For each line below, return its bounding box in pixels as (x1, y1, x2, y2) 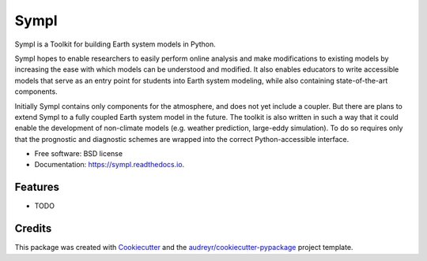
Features (14, 181, 59, 194)
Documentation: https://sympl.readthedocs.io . (34, 160, 185, 170)
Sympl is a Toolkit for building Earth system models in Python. (14, 39, 217, 49)
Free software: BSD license (34, 149, 123, 158)
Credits (14, 222, 52, 236)
